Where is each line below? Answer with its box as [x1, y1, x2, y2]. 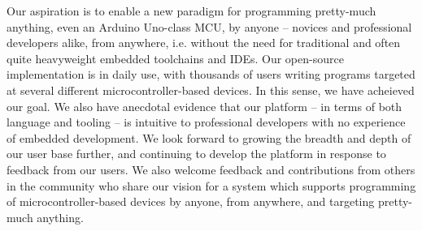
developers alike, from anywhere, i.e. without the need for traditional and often [7, 34, 401, 51]
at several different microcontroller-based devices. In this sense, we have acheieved [7, 81, 415, 98]
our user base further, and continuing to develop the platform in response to [7, 145, 386, 162]
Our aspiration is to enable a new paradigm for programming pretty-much [7, 2, 376, 19]
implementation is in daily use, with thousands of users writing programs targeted [7, 66, 415, 83]
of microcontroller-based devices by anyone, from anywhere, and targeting [7, 193, 375, 210]
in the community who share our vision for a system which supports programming [7, 177, 416, 194]
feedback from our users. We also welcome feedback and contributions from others [7, 160, 415, 178]
